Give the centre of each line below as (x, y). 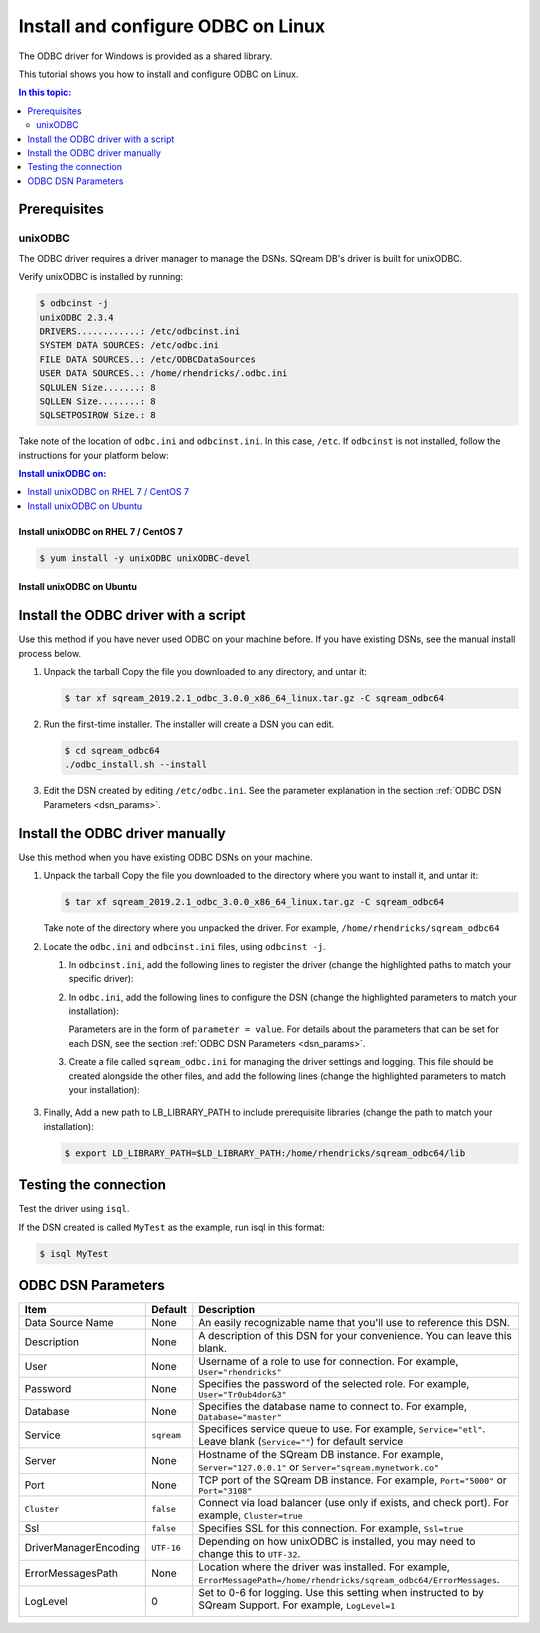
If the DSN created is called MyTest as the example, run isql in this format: (171, 1227)
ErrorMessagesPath (71, 1573)
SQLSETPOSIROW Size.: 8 (98, 415)
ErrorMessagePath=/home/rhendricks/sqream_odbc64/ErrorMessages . (349, 1580)
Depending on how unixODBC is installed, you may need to (337, 1542)
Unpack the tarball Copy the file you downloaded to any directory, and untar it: (205, 672)
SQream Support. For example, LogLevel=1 (297, 1605)
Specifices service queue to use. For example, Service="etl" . (342, 1429)
